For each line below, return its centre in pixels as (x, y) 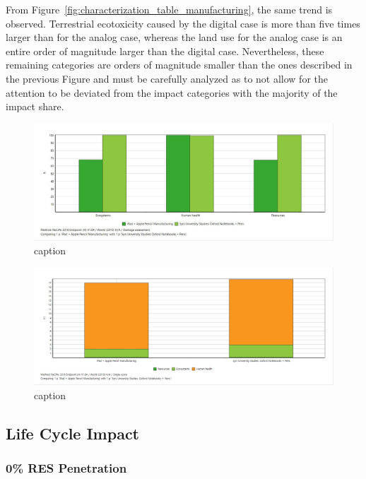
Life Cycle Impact (72, 433)
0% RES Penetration (66, 467)
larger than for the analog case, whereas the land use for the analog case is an (174, 37)
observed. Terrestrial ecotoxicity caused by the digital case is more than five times (183, 23)
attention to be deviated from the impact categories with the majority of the (172, 92)
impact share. (35, 106)
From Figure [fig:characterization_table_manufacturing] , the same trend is (169, 9)
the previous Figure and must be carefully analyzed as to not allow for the (167, 78)
